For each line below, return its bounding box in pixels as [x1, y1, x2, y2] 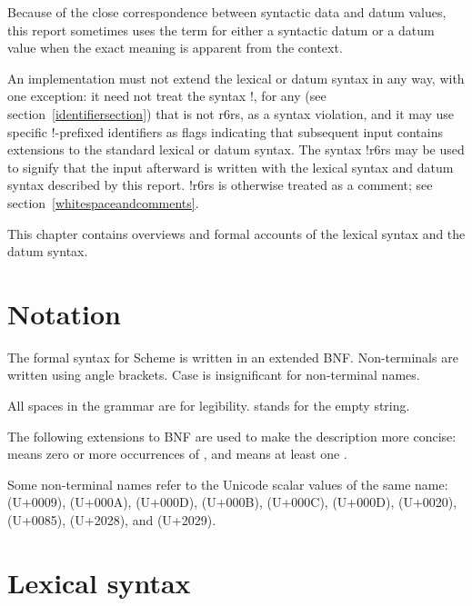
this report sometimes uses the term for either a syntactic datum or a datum [7, 20, 435, 39]
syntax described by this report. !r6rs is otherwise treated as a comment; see [7, 175, 433, 194]
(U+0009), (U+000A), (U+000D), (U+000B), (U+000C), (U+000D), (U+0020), [7, 492, 457, 512]
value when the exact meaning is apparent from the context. [7, 38, 343, 57]
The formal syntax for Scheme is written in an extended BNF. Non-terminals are [7, 347, 458, 366]
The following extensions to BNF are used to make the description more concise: [7, 426, 457, 445]
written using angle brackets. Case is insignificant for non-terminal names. [7, 365, 420, 384]
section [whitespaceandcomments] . [7, 193, 199, 212]
